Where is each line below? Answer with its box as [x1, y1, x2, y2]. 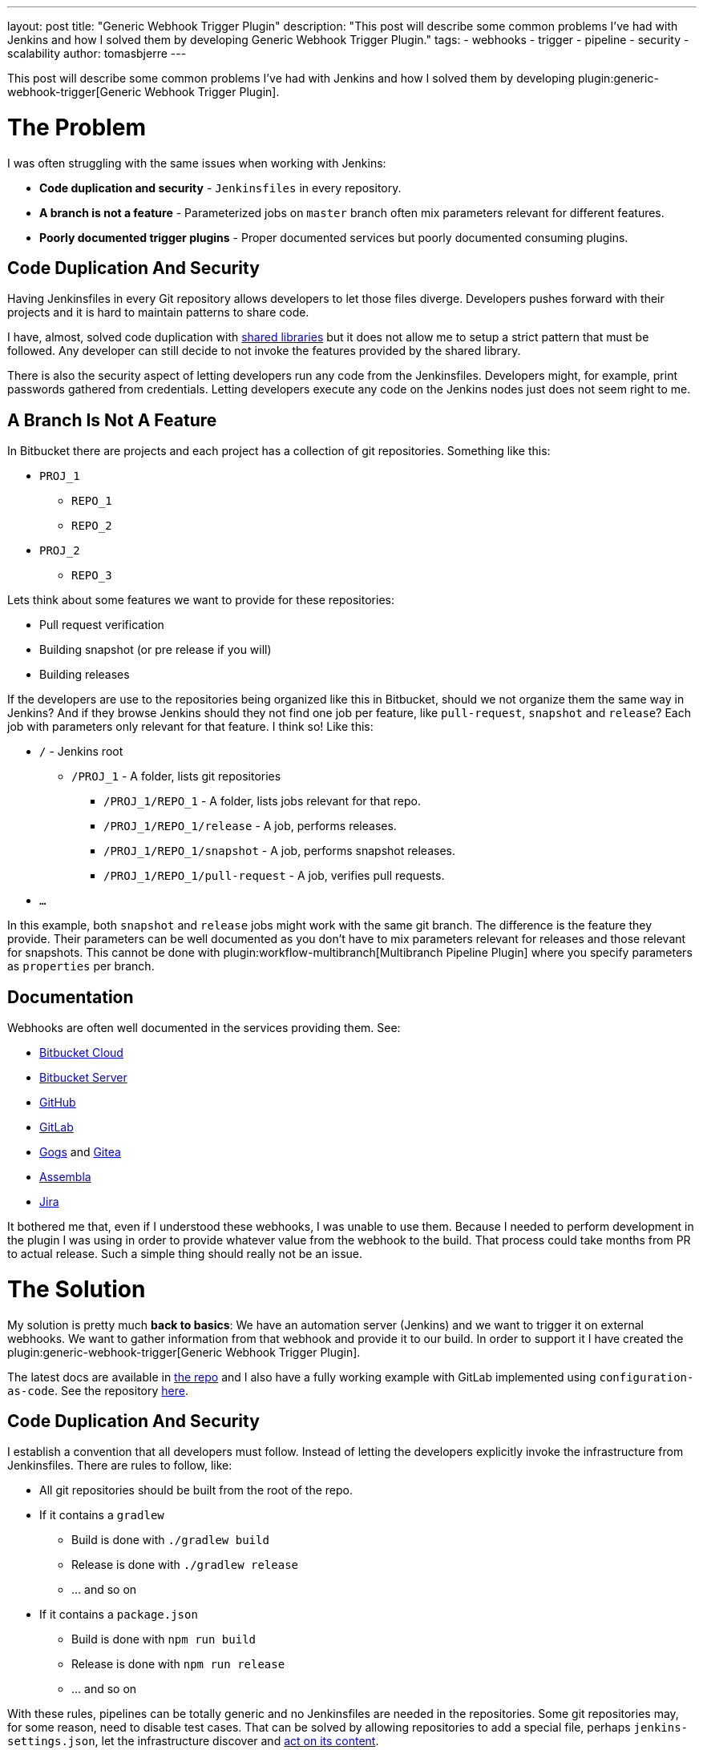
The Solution [7, 1275, 146, 1303]
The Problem [7, 113, 146, 141]
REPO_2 [71, 519, 112, 533]
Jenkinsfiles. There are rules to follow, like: [7, 1458, 232, 1473]
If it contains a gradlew [39, 1508, 164, 1522]
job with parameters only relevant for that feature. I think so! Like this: [7, 720, 374, 734]
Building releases [39, 667, 130, 682]
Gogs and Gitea [39, 1145, 121, 1159]
